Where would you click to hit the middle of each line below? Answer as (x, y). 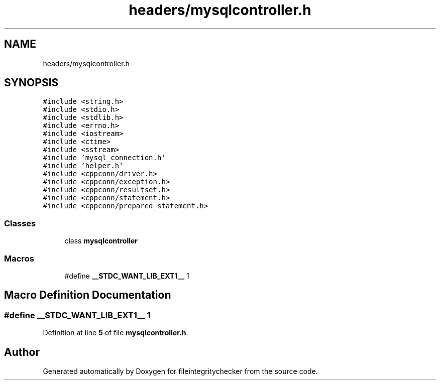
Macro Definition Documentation (88, 295)
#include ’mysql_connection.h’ (104, 158)
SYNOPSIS (31, 83)
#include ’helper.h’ (83, 166)
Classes (20, 223)
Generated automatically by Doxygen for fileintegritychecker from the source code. (180, 371)
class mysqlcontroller (101, 241)
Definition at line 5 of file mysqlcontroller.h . (116, 333)
